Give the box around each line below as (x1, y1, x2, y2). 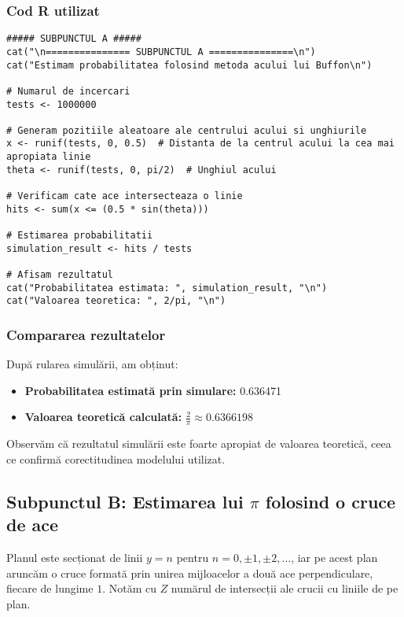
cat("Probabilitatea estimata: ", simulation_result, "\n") (6, 282, 328, 294)
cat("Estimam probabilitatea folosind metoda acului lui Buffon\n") (6, 59, 373, 71)
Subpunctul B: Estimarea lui (6, 489, 244, 513)
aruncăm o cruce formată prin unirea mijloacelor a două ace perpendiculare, (6, 564, 373, 581)
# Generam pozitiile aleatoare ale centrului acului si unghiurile (6, 124, 367, 136)
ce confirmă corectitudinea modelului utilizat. (6, 450, 226, 467)
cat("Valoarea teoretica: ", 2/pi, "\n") (6, 295, 226, 307)
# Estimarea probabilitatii (6, 230, 153, 242)
